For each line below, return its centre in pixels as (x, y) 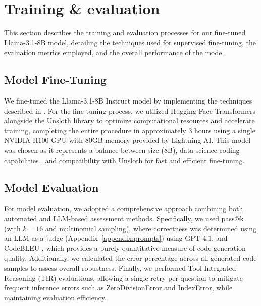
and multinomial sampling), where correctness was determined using (151, 228)
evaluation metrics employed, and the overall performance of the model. (115, 52)
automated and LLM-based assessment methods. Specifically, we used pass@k (124, 218)
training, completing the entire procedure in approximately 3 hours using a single (130, 130)
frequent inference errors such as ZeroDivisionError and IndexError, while (118, 288)
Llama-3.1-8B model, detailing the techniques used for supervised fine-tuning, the (130, 42)
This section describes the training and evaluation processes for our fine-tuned (125, 33)
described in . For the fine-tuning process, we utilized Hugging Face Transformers (130, 110)
